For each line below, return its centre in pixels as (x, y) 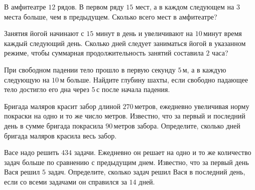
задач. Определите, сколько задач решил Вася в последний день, (147, 172)
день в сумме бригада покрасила (54, 125)
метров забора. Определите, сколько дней (177, 125)
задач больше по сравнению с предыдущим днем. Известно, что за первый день (126, 162)
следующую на (27, 79)
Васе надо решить (32, 152)
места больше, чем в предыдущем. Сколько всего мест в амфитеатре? (111, 16)
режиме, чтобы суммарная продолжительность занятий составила (104, 53)
